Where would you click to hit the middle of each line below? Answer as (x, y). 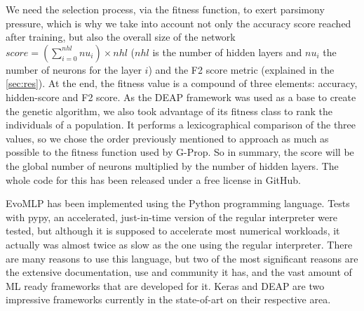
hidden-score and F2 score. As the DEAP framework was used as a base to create (181, 97)
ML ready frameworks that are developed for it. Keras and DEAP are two (165, 285)
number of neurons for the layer (74, 69)
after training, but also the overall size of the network (121, 37)
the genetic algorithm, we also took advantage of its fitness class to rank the (169, 111)
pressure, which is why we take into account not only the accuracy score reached (178, 23)
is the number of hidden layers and (227, 52)
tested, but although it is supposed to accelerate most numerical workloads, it (173, 231)
